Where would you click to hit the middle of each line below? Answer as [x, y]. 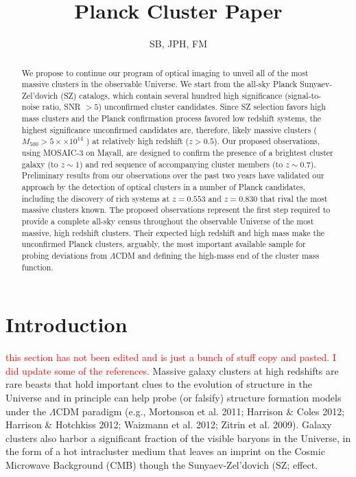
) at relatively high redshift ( [138, 141]
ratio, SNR [61, 107]
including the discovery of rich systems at [96, 198]
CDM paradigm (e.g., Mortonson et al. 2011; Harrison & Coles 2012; [200, 411]
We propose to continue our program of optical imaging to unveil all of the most [165, 72]
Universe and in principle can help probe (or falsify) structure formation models [174, 398]
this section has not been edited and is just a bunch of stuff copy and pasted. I [171, 357]
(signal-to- [303, 95]
